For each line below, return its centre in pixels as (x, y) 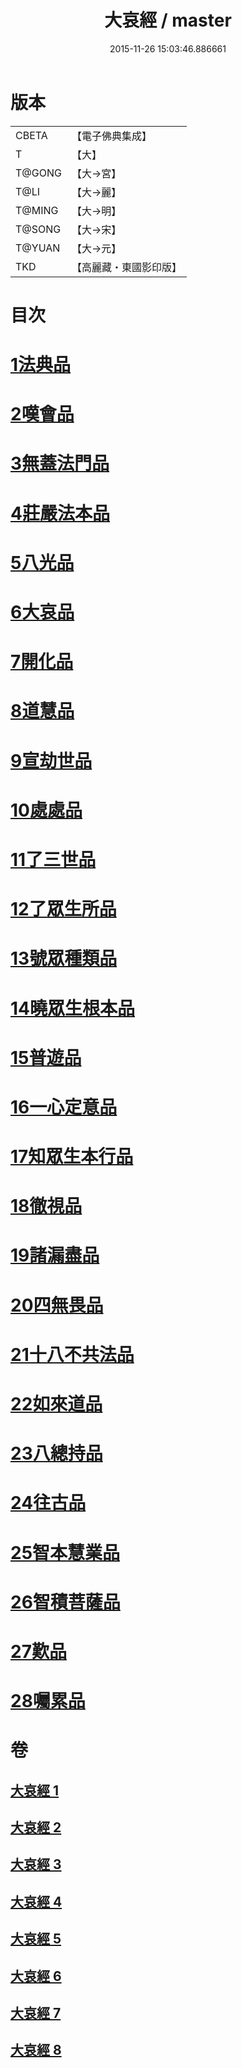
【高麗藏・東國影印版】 (126, 267)
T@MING (37, 210)
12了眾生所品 (63, 909)
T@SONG (38, 229)
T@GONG (38, 173)
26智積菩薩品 (65, 1602)
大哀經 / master (168, 20)
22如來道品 (56, 1404)
